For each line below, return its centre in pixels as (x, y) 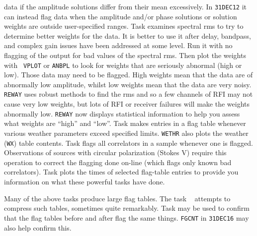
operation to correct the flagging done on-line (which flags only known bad (118, 162)
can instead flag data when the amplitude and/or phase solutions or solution (121, 16)
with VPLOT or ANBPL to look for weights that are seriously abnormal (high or (123, 65)
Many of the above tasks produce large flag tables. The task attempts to (117, 198)
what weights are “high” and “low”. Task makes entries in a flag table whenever (125, 123)
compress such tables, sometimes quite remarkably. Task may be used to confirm (127, 208)
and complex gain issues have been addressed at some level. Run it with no (118, 45)
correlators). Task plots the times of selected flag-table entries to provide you (121, 172)
